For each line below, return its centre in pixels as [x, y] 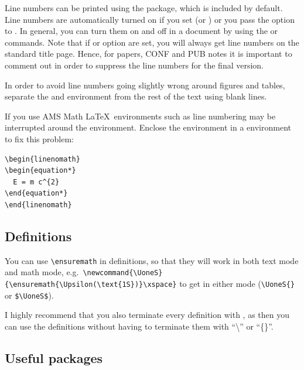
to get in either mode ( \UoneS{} [237, 284]
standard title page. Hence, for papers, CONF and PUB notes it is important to [148, 54]
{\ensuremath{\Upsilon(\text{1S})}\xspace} [91, 285]
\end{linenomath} [38, 205]
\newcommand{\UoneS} [123, 273]
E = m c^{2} [36, 182]
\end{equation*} [36, 193]
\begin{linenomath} [42, 159]
